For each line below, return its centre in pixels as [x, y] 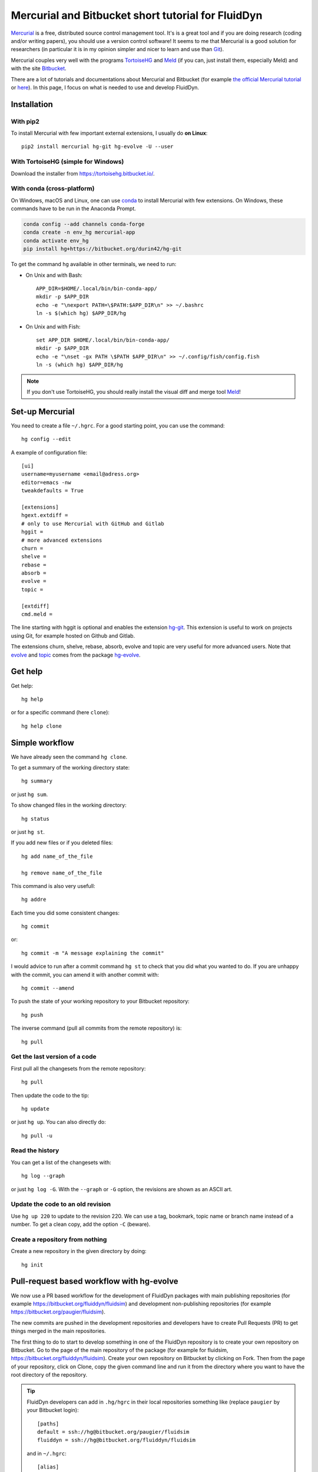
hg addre [34, 900]
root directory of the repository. [49, 1375]
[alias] [48, 1467]
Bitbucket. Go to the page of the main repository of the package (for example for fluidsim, [120, 1350]
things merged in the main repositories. [58, 1331]
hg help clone [42, 726]
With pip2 [25, 121]
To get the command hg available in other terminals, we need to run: [94, 264]
